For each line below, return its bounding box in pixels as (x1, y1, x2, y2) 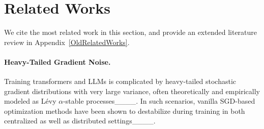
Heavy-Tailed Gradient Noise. (4, 56, 111, 67)
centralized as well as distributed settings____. (4, 115, 156, 126)
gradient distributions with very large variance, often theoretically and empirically (4, 85, 260, 96)
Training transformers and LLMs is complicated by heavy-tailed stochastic (4, 76, 237, 87)
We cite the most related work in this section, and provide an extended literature (4, 27, 257, 37)
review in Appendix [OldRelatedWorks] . (4, 36, 130, 47)
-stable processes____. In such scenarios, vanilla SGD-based (63, 96, 255, 106)
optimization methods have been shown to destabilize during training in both (4, 105, 245, 116)
